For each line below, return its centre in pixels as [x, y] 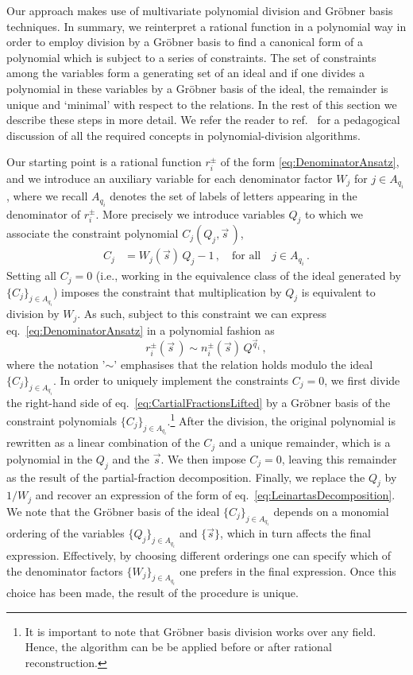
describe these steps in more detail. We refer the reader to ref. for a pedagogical [203, 120]
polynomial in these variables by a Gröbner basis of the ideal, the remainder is [197, 88]
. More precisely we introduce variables [190, 213]
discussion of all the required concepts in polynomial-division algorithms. [183, 135]
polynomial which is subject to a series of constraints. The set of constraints [191, 57]
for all [246, 256]
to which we [334, 213]
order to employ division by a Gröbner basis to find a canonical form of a [185, 42]
